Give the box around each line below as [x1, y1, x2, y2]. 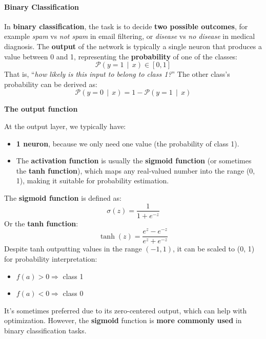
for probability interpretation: [4, 253, 97, 264]
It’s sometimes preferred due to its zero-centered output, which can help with [4, 305, 247, 315]
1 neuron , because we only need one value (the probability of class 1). [16, 138, 239, 149]
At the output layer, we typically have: [4, 120, 126, 131]
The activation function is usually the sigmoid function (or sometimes [16, 155, 252, 166]
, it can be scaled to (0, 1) [173, 243, 255, 254]
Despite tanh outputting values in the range [4, 243, 142, 254]
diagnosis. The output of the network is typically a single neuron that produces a [4, 40, 262, 51]
